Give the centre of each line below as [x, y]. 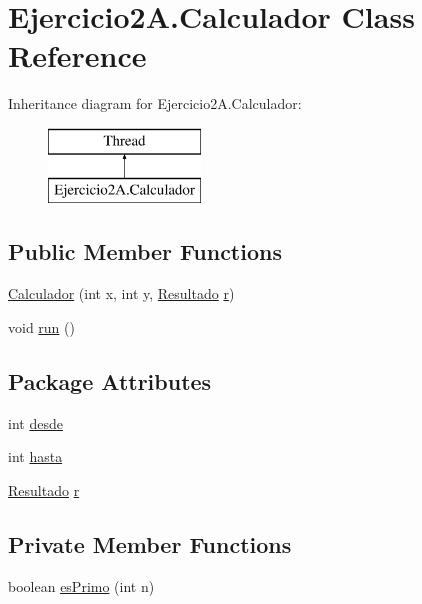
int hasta [35, 456]
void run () [41, 326]
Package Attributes [110, 380]
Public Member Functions [145, 251]
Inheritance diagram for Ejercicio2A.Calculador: [155, 103]
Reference [77, 55]
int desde [35, 422]
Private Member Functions [150, 543]
